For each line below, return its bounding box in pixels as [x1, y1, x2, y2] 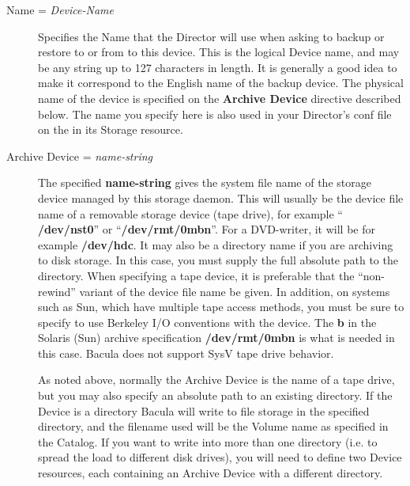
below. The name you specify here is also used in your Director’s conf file [38, 105, 392, 122]
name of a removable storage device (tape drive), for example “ [38, 205, 343, 222]
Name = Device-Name [6, 2, 114, 17]
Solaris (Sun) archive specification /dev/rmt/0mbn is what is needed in [38, 329, 395, 346]
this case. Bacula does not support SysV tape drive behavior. [38, 344, 334, 361]
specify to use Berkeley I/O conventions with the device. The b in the [38, 313, 377, 330]
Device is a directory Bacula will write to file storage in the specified [38, 402, 370, 419]
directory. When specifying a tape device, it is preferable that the [38, 267, 355, 283]
